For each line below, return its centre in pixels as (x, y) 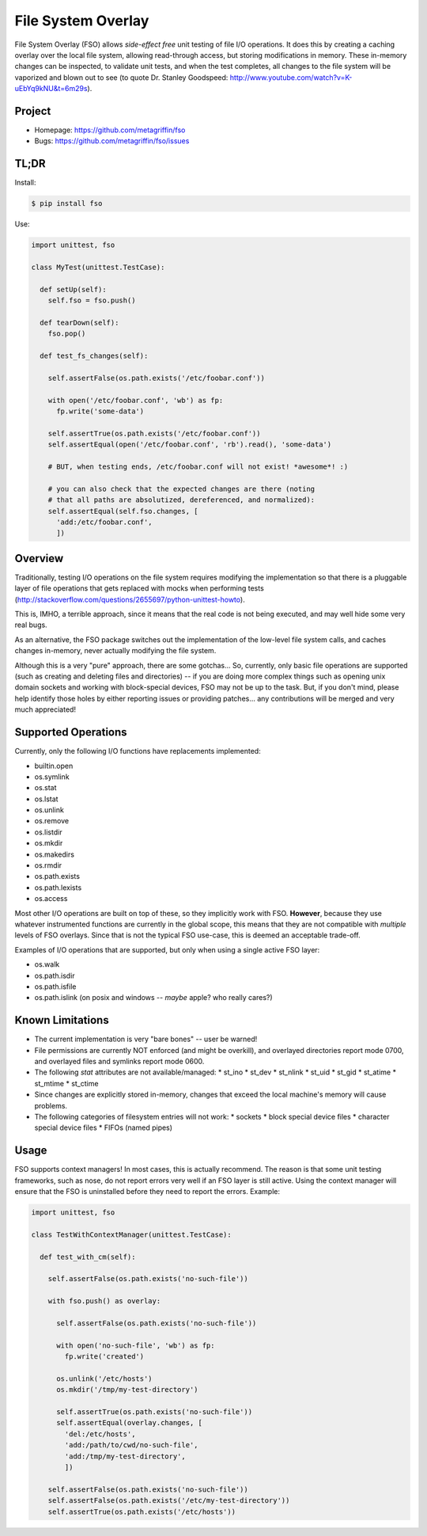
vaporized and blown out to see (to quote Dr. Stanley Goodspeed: (121, 77)
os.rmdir (48, 865)
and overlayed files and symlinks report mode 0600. (119, 1062)
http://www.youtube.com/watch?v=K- (291, 77)
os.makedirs (55, 854)
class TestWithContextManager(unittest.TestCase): (132, 1234)
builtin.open (54, 766)
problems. (51, 1105)
